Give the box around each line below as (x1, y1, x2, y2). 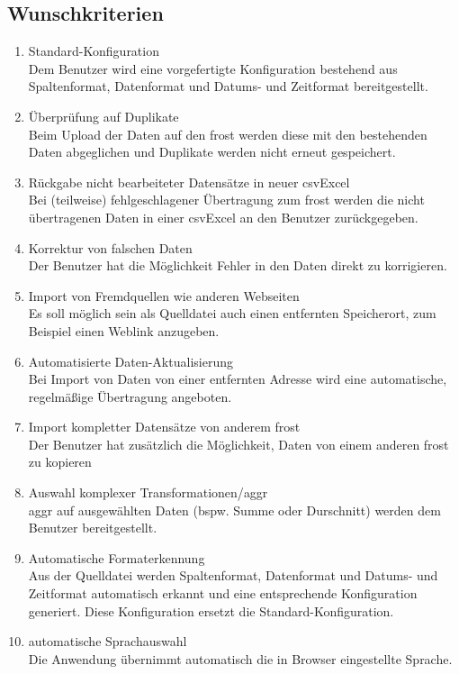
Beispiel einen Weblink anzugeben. (28, 321, 220, 340)
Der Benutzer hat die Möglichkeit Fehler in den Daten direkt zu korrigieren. (28, 256, 447, 275)
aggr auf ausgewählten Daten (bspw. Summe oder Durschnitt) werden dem (28, 500, 441, 519)
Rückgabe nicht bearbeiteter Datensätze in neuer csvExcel (28, 172, 350, 191)
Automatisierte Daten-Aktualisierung (28, 351, 233, 370)
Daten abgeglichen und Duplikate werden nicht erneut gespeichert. (28, 142, 396, 161)
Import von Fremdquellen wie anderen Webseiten (28, 286, 300, 305)
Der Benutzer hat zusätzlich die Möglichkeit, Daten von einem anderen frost (28, 434, 449, 453)
